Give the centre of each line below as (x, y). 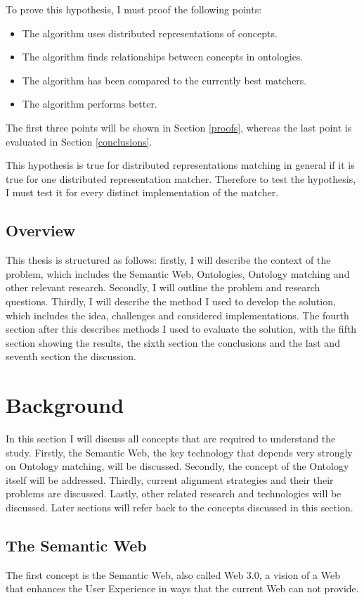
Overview (41, 230)
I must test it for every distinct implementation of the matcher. (142, 192)
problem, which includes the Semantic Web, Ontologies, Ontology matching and (178, 273)
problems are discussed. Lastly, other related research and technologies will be (174, 493)
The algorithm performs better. (90, 104)
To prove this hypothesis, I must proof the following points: (134, 9)
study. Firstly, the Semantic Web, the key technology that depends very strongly (179, 452)
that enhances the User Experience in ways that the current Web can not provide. (182, 588)
